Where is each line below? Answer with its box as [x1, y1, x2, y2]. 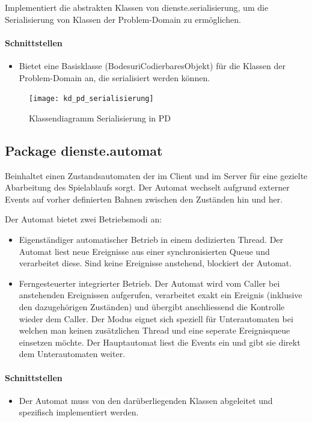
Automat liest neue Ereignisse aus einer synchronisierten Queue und [19, 245, 270, 257]
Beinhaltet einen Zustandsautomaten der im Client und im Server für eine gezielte [5, 169, 308, 182]
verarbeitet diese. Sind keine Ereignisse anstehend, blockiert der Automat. [19, 257, 292, 269]
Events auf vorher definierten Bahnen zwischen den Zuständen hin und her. [5, 192, 283, 205]
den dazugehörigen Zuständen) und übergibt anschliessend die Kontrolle [19, 300, 285, 313]
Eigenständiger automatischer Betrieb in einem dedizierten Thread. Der [19, 233, 284, 245]
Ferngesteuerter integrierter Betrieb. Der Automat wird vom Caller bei [19, 277, 280, 289]
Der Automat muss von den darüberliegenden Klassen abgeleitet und [19, 394, 273, 406]
